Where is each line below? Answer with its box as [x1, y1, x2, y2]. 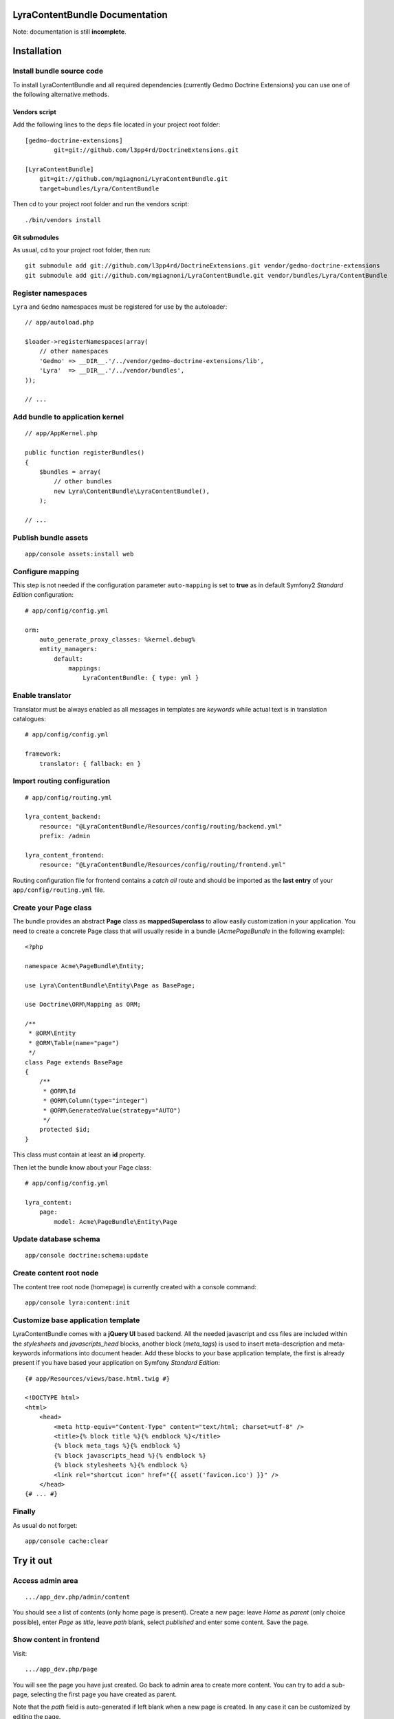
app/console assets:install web [25, 550, 134, 558]
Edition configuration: [12, 591, 74, 599]
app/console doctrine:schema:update [25, 1251, 149, 1260]
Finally [12, 1507, 36, 1516]
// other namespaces [39, 347, 109, 355]
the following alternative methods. [12, 90, 109, 99]
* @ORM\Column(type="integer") [43, 1097, 149, 1105]
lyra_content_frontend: [25, 851, 105, 859]
